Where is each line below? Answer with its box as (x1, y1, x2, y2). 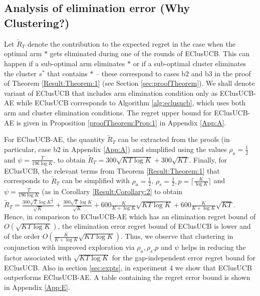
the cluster (4, 68, 37, 78)
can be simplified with (62, 175, 130, 186)
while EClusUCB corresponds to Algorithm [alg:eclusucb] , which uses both (16, 97, 246, 108)
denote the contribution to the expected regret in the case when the (27, 38, 236, 49)
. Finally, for (189, 154, 227, 165)
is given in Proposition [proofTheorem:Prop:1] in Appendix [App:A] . (16, 117, 226, 127)
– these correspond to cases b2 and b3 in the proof (96, 68, 251, 78)
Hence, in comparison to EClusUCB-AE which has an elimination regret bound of (4, 211, 256, 221)
